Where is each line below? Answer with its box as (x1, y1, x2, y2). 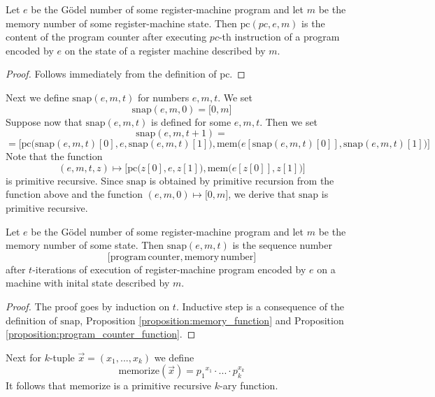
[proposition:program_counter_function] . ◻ (6, 326, 196, 341)
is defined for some (151, 114, 231, 129)
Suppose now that (6, 114, 83, 129)
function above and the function (6, 187, 143, 201)
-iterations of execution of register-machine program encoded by (32, 261, 306, 276)
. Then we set (259, 114, 318, 129)
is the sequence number (232, 238, 332, 252)
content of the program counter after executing (6, 29, 207, 44)
